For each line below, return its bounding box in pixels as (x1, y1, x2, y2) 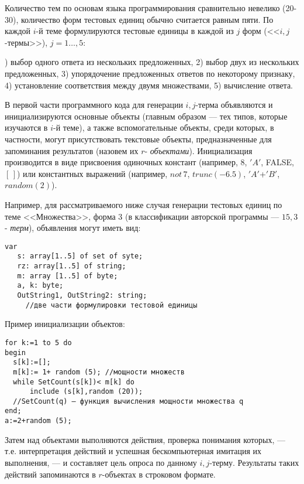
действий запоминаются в (5, 468, 96, 480)
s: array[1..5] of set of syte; (17, 252, 143, 261)
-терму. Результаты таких (209, 456, 299, 468)
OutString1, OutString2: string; (17, 291, 147, 299)
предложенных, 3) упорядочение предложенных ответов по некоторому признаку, (5, 67, 295, 79)
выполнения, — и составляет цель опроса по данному (5, 456, 197, 468)
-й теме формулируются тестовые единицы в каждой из (36, 25, 234, 37)
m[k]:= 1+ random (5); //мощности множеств (13, 367, 185, 376)
